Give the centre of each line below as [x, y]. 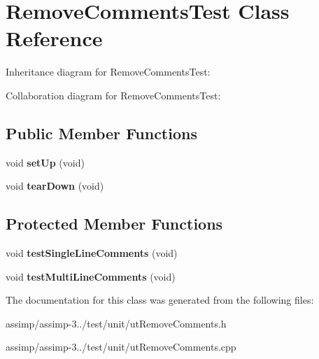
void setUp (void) [45, 162]
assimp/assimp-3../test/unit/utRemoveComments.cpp [121, 347]
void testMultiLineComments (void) [91, 276]
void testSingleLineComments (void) [92, 253]
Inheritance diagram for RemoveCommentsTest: [108, 72]
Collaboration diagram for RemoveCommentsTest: [113, 95]
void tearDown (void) [55, 186]
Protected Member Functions [114, 224]
